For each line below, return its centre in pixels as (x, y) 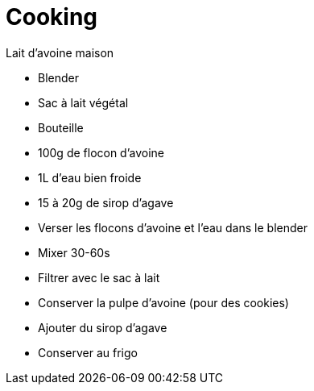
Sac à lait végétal (83, 102)
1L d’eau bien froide (90, 177)
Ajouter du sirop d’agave (103, 327)
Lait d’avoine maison (60, 52)
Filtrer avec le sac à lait (99, 277)
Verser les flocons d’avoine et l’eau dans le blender (173, 227)
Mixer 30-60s (74, 252)
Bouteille (61, 127)
